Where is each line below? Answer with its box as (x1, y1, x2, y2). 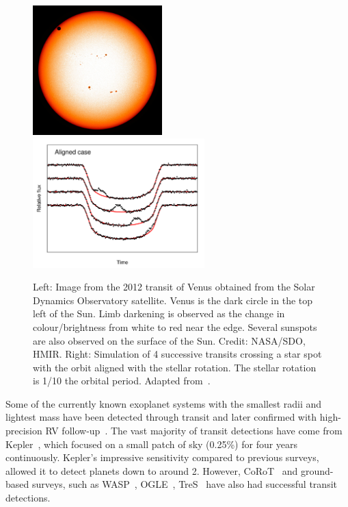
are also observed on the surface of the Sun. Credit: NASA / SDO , (33, 333, 306, 347)
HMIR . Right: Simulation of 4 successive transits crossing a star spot (33, 347, 322, 361)
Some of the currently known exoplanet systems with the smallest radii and (5, 396, 322, 410)
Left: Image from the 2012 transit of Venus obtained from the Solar (33, 280, 315, 294)
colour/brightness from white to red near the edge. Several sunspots (33, 319, 317, 334)
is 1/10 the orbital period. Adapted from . (33, 373, 211, 388)
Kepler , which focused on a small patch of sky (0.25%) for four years (5, 436, 298, 451)
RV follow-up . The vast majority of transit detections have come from (45, 423, 343, 438)
